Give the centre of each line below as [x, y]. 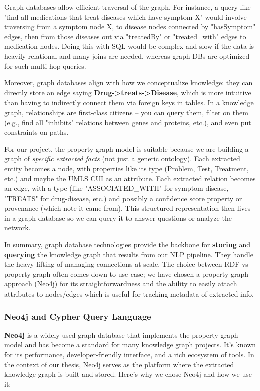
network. [17, 227]
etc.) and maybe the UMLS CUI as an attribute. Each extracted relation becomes [130, 178]
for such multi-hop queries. [45, 66]
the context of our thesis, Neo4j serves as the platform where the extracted [119, 364]
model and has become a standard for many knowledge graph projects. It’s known [130, 345]
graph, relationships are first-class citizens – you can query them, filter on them [126, 112]
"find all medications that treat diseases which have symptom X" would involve [125, 16]
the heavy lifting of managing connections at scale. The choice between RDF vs [126, 264]
